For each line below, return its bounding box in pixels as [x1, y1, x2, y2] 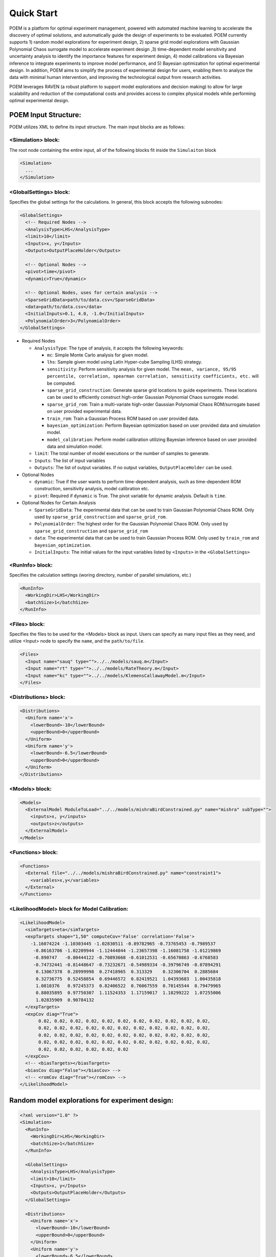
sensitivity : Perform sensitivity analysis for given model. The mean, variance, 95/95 [47, 366, 237, 372]
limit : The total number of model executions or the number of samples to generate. [34, 451, 210, 457]
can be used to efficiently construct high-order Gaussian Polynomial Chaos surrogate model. [47, 394, 239, 400]
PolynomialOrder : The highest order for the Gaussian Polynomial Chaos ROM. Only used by [34, 521, 228, 527]
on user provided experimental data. [47, 408, 122, 414]
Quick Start [9, 8, 58, 19]
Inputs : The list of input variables [34, 458, 105, 464]
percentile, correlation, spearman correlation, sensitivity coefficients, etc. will [47, 373, 259, 379]
